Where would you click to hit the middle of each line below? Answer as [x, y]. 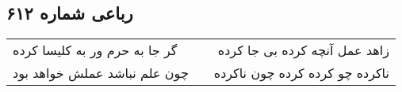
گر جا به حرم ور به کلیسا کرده [95, 50]
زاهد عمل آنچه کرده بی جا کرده [303, 50]
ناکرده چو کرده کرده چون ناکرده [301, 73]
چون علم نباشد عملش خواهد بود [101, 73]
